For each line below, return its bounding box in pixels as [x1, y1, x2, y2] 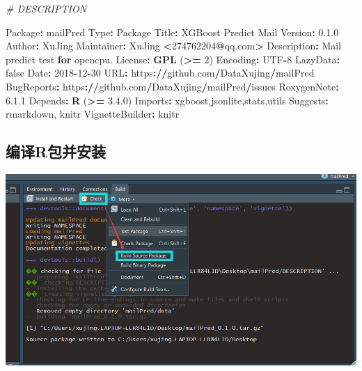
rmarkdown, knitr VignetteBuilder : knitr [6, 106, 180, 121]
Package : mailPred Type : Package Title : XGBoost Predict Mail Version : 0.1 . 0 [6, 24, 339, 39]
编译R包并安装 [6, 141, 107, 162]
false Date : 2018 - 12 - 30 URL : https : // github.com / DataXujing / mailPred [6, 65, 315, 80]
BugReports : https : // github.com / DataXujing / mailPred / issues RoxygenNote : [6, 79, 339, 93]
